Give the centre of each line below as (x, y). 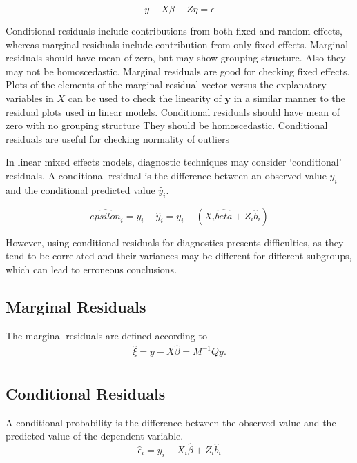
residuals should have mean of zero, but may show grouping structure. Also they (176, 58)
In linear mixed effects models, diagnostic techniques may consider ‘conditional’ (174, 162)
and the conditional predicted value (80, 189)
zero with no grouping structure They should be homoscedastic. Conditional (167, 125)
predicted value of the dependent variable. (95, 436)
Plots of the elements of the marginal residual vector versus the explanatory (166, 85)
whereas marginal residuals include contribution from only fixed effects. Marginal (177, 44)
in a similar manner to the (289, 98)
